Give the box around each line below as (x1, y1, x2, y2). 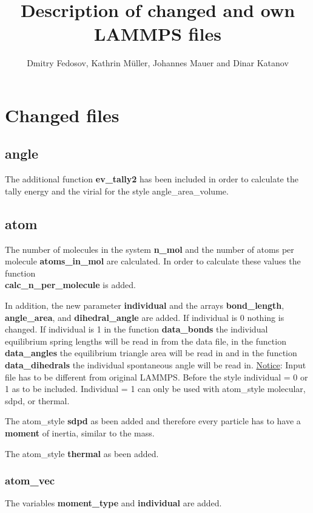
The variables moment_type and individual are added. (5, 497, 222, 509)
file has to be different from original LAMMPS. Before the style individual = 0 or (5, 370, 308, 383)
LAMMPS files (94, 21, 221, 46)
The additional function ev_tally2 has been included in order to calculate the (5, 173, 298, 185)
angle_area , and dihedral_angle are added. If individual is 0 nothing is (5, 311, 284, 323)
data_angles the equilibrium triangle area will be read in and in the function (5, 346, 297, 359)
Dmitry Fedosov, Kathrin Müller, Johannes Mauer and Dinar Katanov (27, 57, 289, 69)
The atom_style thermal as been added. (5, 447, 159, 460)
